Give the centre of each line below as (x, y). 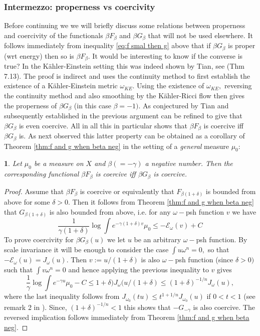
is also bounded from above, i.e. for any (110, 211)
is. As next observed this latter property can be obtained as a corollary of (132, 136)
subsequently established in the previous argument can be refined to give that (123, 115)
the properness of (31, 105)
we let (116, 239)
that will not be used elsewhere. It (200, 35)
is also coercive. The (224, 307)
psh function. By (222, 239)
